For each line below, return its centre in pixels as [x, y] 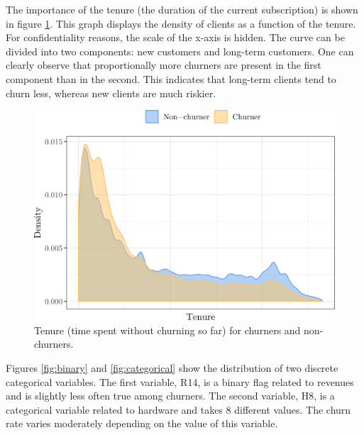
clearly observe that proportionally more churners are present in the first [164, 65]
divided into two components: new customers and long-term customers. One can [180, 51]
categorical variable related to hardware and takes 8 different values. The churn [178, 409]
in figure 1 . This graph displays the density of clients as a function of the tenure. [181, 23]
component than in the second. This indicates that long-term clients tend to [171, 78]
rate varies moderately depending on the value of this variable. [142, 423]
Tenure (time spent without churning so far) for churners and [167, 330]
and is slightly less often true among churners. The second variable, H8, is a [170, 396]
